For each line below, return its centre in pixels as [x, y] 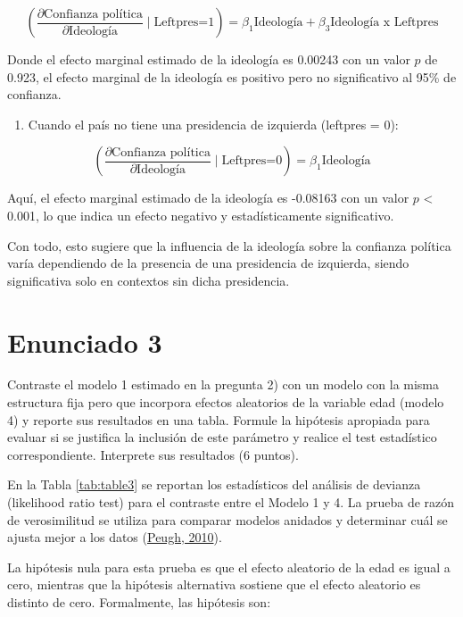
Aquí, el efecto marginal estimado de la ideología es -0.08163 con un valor [208, 198]
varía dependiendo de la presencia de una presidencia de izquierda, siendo [208, 263]
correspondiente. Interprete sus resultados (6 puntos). [153, 454]
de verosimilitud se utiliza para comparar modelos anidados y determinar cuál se [227, 519]
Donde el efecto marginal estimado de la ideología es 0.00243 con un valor [209, 59]
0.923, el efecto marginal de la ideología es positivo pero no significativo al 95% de [232, 76]
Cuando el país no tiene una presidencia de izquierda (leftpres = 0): [213, 124]
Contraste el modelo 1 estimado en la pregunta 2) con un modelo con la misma [223, 384]
